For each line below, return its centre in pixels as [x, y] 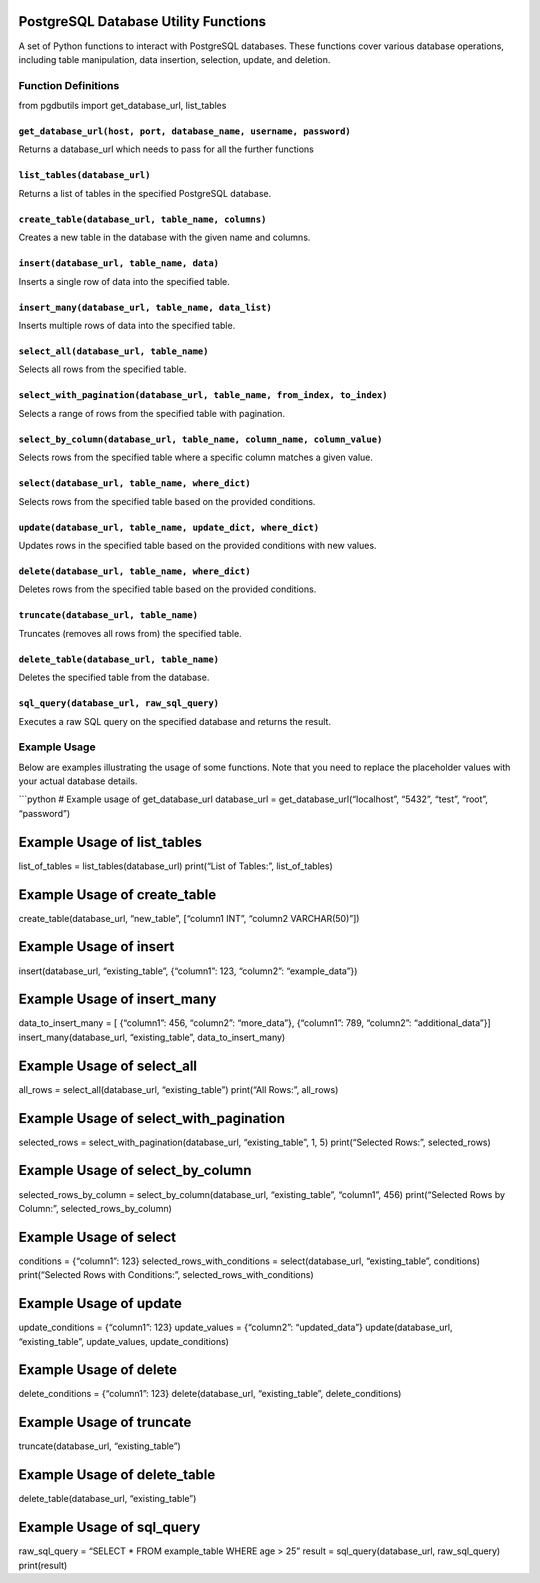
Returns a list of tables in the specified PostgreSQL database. [145, 193]
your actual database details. [78, 781]
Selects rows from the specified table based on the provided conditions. [167, 501]
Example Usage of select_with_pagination [151, 1118]
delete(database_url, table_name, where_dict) [134, 571]
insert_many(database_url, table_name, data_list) [145, 307]
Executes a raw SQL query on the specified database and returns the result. [175, 721]
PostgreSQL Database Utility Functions [142, 21]
